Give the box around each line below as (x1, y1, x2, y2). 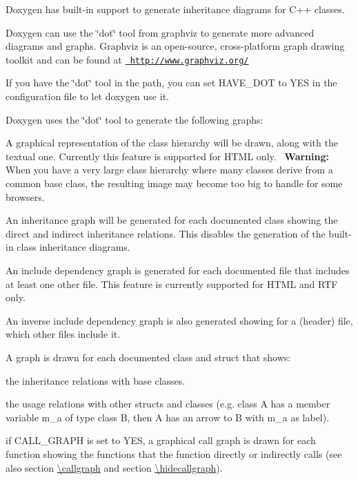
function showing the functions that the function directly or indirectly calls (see (6, 446, 342, 461)
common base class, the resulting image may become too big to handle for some (6, 176, 343, 190)
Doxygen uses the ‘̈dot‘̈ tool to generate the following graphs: (6, 112, 263, 126)
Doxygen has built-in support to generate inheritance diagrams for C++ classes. (6, 2, 345, 16)
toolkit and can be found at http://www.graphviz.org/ (6, 52, 249, 66)
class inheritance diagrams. (17, 240, 130, 254)
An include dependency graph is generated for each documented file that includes (6, 262, 350, 277)
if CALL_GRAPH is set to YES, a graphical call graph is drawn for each (6, 433, 316, 448)
